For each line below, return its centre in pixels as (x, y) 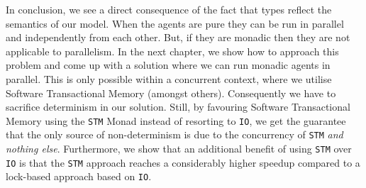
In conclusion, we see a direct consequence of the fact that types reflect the (169, 9)
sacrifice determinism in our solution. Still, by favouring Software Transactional (178, 107)
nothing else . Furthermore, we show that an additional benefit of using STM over (179, 149)
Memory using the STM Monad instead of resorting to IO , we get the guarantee (176, 120)
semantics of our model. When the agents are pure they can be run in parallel (175, 23)
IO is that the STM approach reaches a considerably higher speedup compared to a (183, 162)
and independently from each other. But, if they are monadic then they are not (178, 37)
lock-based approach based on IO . (79, 176)
